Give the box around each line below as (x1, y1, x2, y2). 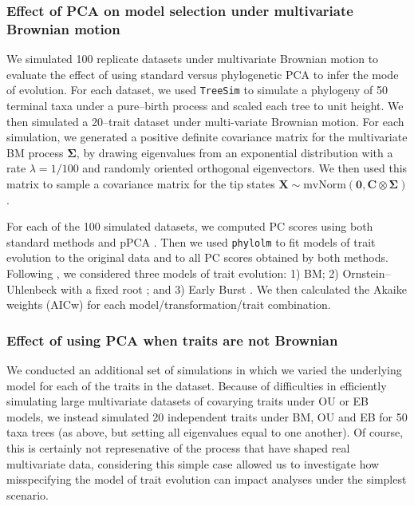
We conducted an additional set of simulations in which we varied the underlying (6, 361, 402, 378)
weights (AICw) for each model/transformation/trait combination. (6, 296, 331, 313)
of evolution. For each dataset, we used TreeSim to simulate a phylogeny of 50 (6, 81, 388, 98)
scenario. (6, 486, 49, 503)
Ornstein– (342, 264, 391, 281)
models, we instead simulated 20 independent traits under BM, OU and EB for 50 (6, 408, 408, 425)
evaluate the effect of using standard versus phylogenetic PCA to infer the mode (6, 65, 399, 82)
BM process (6, 144, 64, 160)
